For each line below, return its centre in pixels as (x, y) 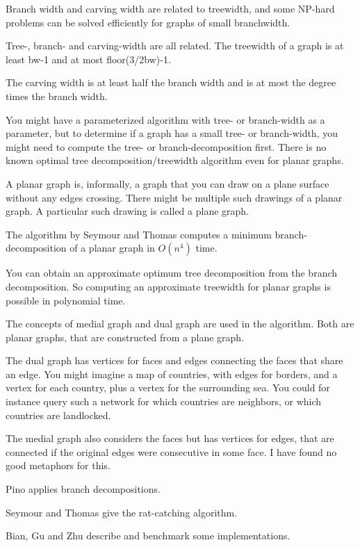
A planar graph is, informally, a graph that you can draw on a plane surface (167, 183)
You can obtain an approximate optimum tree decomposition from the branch (172, 273)
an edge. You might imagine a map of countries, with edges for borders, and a (172, 374)
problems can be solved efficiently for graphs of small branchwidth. (148, 22)
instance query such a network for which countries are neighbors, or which (164, 401)
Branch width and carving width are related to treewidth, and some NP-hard (170, 8)
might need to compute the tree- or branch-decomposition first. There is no (166, 146)
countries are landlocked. (58, 415)
